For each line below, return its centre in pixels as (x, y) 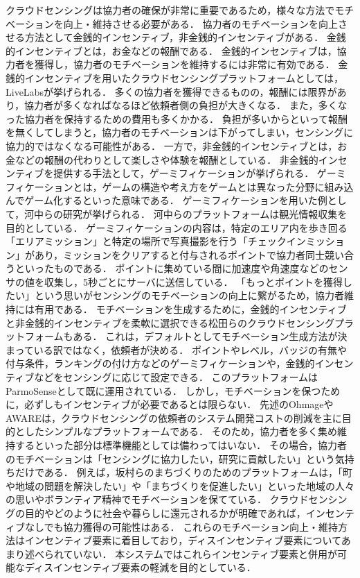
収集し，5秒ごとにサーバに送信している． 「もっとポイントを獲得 (193, 281)
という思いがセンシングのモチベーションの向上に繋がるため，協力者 (189, 295)
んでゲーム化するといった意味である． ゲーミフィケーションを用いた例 (166, 200)
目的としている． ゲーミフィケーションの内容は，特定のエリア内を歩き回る (177, 227)
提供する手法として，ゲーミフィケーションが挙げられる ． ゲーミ (200, 173)
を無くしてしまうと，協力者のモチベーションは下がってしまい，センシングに (180, 132)
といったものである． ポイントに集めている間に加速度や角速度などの (172, 268)
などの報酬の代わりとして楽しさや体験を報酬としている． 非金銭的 (166, 159)
